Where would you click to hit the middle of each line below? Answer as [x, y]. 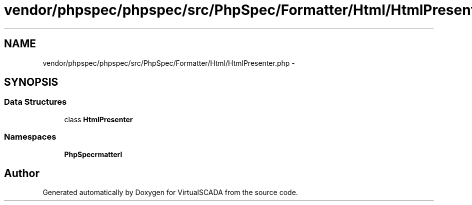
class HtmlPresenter [98, 119]
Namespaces [30, 137]
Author [22, 173]
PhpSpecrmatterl [93, 154]
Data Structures [35, 102]
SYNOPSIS [31, 82]
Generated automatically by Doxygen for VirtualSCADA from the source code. [170, 193]
